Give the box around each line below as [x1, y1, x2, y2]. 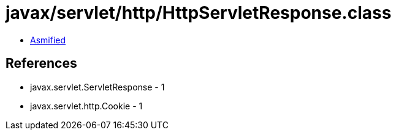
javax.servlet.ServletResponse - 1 [30, 81, 165, 92]
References [6, 56, 77, 71]
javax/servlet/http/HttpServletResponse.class [6, 2, 392, 23]
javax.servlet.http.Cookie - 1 [30, 100, 143, 111]
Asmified [30, 34, 66, 45]
